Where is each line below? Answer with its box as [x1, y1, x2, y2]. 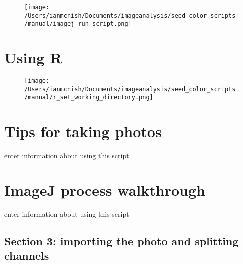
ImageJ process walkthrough [4, 179, 205, 200]
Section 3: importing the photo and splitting [4, 233, 239, 248]
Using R [4, 47, 62, 68]
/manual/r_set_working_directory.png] [24, 94, 153, 101]
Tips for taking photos [4, 121, 162, 142]
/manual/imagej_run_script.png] [24, 20, 132, 28]
